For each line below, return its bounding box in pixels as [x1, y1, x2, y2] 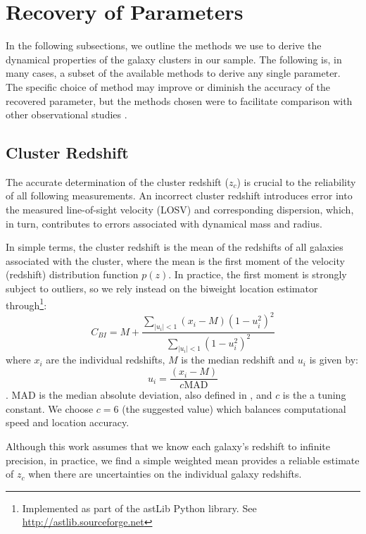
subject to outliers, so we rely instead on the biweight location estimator [6, 281, 318, 296]
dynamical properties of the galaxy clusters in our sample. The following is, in [6, 51, 342, 66]
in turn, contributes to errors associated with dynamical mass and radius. [6, 216, 322, 230]
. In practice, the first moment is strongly [168, 267, 347, 282]
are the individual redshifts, [46, 352, 165, 367]
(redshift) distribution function [6, 267, 139, 282]
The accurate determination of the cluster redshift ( [6, 174, 229, 189]
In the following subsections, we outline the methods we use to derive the [6, 38, 322, 53]
